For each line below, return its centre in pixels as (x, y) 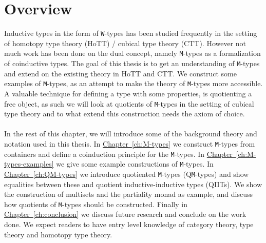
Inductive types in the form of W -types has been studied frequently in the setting (131, 33)
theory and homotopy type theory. (58, 234)
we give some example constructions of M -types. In (135, 164)
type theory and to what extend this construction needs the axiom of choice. (125, 114)
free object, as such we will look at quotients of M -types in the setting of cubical (129, 103)
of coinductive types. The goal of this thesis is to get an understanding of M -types (132, 63)
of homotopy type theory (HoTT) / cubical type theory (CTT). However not (125, 43)
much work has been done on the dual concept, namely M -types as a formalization (132, 53)
